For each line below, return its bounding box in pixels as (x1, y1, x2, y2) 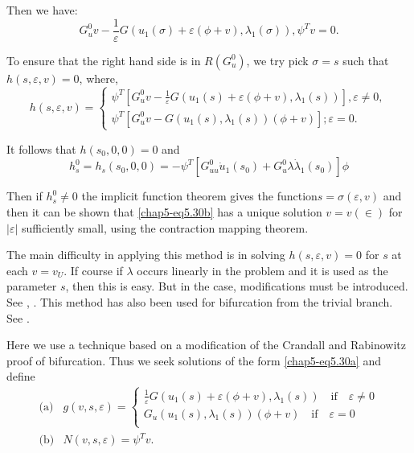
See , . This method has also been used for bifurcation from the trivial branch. (6, 293, 393, 310)
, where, (79, 69, 118, 86)
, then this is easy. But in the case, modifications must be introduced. (65, 278, 408, 294)
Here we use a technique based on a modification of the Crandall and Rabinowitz (6, 336, 407, 353)
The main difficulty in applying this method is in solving (6, 246, 285, 263)
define (6, 368, 35, 385)
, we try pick (246, 51, 309, 68)
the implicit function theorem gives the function (81, 187, 318, 204)
